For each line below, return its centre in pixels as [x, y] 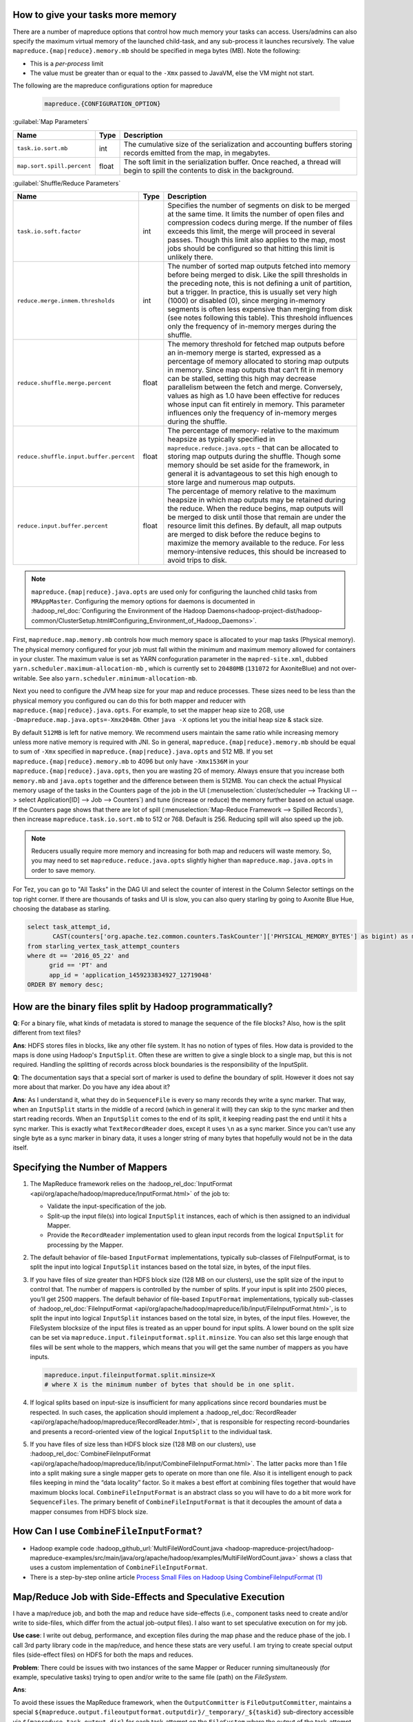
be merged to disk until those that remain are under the [257, 517]
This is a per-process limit [67, 63]
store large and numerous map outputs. [232, 482]
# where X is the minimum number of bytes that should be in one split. [170, 1385]
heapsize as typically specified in [221, 439]
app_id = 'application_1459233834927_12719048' [131, 975]
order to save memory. [63, 870]
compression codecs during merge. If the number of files [260, 222]
